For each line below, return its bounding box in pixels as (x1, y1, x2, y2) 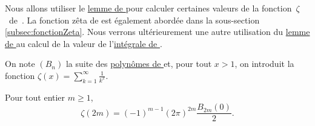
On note (5, 57, 35, 70)
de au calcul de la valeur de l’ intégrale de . (5, 37, 162, 49)
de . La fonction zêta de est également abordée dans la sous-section (8, 13, 260, 26)
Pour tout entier (5, 90, 65, 103)
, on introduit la (234, 57, 294, 70)
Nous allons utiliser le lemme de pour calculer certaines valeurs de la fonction (5, 2, 292, 14)
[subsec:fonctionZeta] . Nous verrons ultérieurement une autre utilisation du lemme (5, 25, 310, 38)
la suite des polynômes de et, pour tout (65, 57, 212, 70)
